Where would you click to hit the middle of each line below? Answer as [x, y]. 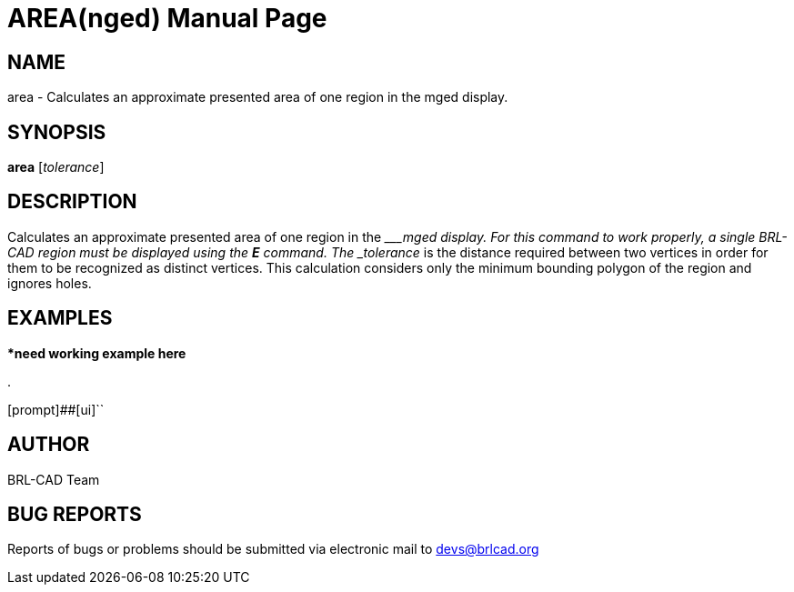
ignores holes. [50, 283]
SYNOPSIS [57, 132]
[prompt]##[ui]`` [56, 409]
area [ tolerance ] [56, 167]
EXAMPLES [60, 318]
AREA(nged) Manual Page [167, 18]
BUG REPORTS [75, 514]
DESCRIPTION [72, 202]
